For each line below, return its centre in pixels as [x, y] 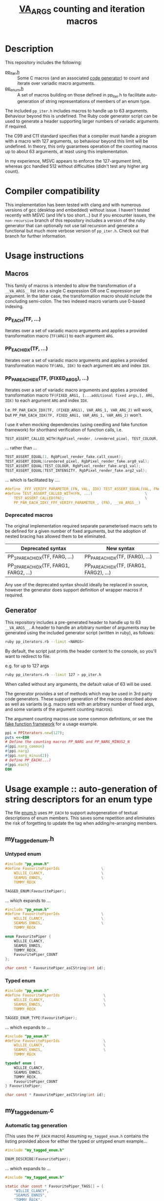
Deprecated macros [29, 515]
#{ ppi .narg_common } [25, 746]
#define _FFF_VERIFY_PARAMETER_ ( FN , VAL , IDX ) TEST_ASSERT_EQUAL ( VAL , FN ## [84, 489]
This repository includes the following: [43, 62]
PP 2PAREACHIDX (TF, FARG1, [39, 566]
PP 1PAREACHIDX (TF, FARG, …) [41, 557]
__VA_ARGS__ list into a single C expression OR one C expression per [73, 290]
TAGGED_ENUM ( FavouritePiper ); [36, 891]
